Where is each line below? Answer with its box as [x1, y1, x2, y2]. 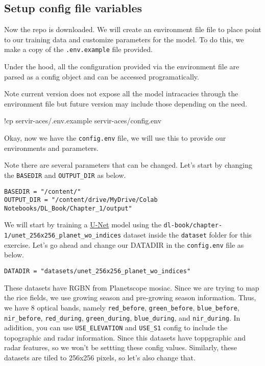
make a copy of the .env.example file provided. [4, 44, 153, 55]
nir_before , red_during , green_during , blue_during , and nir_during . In [4, 312, 240, 323]
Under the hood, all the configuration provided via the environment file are [4, 61, 239, 72]
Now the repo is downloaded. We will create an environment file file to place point [4, 24, 261, 35]
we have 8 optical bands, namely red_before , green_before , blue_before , [4, 302, 239, 312]
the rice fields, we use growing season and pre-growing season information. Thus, [4, 292, 256, 303]
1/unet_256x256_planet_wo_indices [4, 232, 122, 240]
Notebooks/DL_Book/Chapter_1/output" [4, 204, 132, 212]
